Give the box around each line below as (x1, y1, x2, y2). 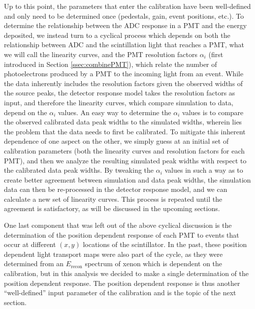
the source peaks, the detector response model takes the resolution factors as (4, 88, 235, 98)
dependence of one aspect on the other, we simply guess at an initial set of (4, 136, 229, 146)
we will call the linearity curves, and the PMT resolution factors (4, 49, 197, 59)
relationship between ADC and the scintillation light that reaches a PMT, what (4, 39, 244, 50)
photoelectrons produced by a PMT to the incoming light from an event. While (4, 68, 244, 79)
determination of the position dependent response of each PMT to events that (4, 229, 239, 240)
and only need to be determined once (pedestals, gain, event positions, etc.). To (4, 10, 244, 21)
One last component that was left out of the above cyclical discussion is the (4, 220, 232, 230)
